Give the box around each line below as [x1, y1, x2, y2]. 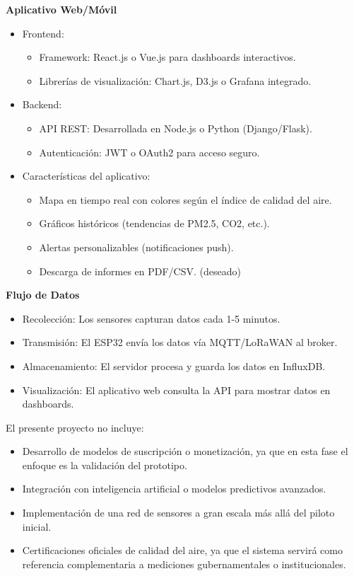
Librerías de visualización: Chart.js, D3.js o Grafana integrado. [39, 73, 312, 88]
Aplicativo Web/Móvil [6, 2, 117, 16]
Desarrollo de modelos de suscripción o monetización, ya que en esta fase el [22, 444, 348, 459]
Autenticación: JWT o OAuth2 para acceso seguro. [39, 144, 260, 159]
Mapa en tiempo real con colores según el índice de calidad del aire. [39, 192, 332, 207]
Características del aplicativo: [22, 168, 151, 183]
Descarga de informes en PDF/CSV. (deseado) [39, 263, 241, 278]
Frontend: [22, 25, 64, 40]
